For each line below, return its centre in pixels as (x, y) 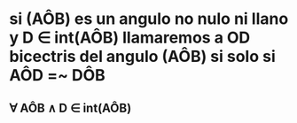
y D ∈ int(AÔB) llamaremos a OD (130, 38)
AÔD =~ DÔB (58, 76)
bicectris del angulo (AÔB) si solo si (143, 57)
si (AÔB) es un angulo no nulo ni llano (149, 19)
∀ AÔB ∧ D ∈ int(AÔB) (70, 108)
